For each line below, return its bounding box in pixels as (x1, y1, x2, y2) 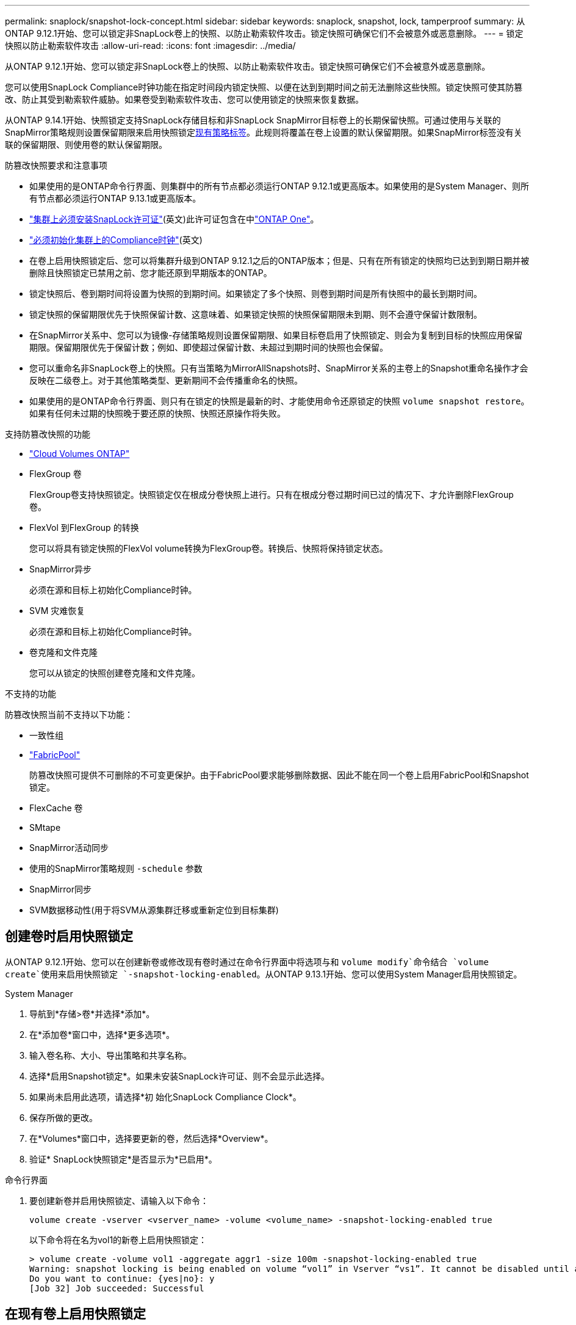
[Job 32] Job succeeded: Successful (29, 1283, 204, 1293)
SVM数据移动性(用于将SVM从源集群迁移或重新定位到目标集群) (29, 905, 279, 915)
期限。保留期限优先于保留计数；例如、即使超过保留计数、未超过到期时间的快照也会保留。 (29, 342, 388, 352)
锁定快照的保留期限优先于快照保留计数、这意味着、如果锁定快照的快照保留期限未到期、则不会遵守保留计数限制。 (29, 309, 482, 319)
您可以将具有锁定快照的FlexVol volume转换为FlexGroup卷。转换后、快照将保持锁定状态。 (29, 543, 388, 553)
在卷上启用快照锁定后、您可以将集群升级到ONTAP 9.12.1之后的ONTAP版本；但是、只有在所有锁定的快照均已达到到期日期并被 (29, 255, 530, 266)
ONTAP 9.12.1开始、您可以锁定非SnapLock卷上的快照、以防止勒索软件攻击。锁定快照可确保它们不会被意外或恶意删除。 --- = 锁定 (5, 28, 524, 38)
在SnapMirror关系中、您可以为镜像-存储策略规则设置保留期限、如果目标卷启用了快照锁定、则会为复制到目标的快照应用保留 (29, 330, 523, 340)
